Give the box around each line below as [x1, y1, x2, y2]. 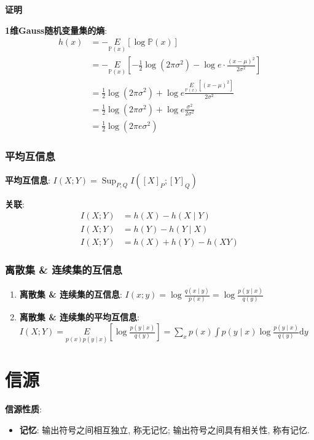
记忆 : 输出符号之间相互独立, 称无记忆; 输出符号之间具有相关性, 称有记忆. [19, 423, 310, 436]
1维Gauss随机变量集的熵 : [5, 23, 108, 36]
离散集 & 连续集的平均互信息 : [19, 311, 139, 323]
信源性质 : [5, 403, 42, 415]
